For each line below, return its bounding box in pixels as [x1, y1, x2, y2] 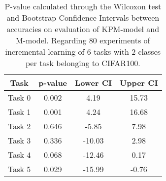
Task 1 [8, 106, 31, 117]
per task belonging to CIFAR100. [25, 57, 140, 69]
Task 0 [8, 92, 31, 103]
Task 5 [8, 163, 31, 175]
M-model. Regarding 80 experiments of [16, 35, 150, 46]
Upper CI [120, 77, 158, 88]
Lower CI [75, 77, 112, 88]
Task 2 [8, 120, 31, 132]
